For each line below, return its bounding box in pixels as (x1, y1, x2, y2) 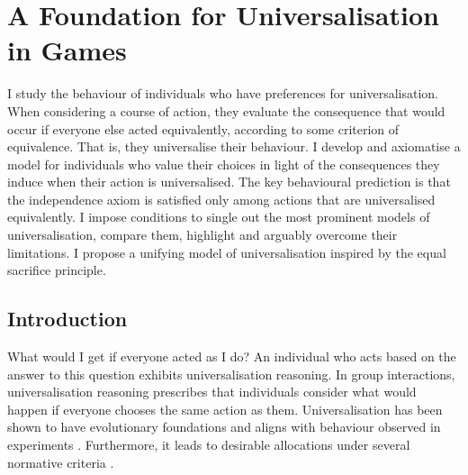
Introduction (7, 305, 128, 333)
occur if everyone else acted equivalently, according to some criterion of (7, 119, 400, 138)
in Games (7, 32, 127, 69)
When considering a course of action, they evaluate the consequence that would (7, 101, 445, 120)
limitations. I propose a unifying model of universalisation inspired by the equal (7, 242, 446, 261)
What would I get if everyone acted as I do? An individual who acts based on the (7, 347, 456, 366)
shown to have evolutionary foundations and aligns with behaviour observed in (7, 417, 441, 436)
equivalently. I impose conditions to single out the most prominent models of (7, 207, 430, 226)
